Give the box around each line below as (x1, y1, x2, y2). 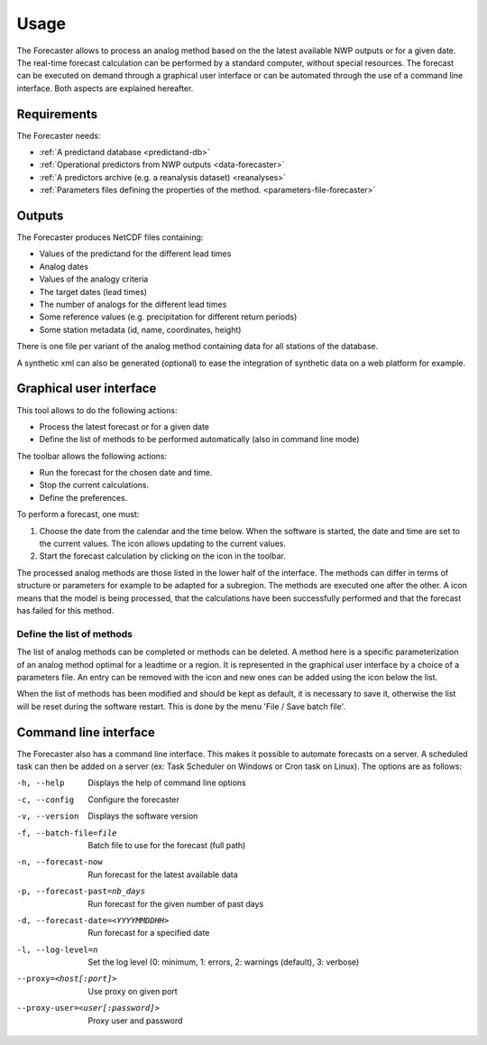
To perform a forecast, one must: (16, 509, 140, 520)
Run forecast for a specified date (87, 928, 210, 939)
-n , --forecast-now (16, 857, 103, 867)
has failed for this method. (16, 605, 115, 615)
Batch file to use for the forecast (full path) (87, 839, 246, 850)
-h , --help (16, 778, 65, 789)
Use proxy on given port (87, 985, 178, 996)
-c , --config (16, 794, 75, 805)
